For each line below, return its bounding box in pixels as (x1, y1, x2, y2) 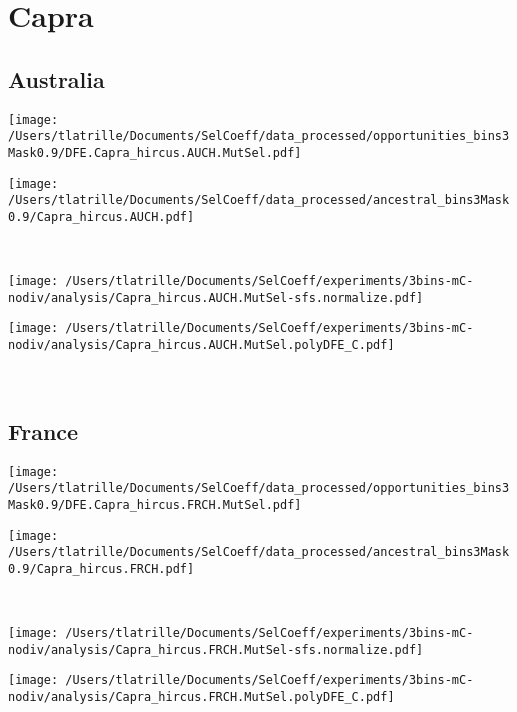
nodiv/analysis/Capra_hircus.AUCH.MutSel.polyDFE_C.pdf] (8, 338, 395, 353)
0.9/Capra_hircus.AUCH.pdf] (8, 209, 195, 224)
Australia (8, 63, 105, 94)
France (8, 415, 79, 446)
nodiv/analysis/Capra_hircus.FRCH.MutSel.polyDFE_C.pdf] (8, 690, 395, 705)
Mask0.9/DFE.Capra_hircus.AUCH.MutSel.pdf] (8, 145, 302, 160)
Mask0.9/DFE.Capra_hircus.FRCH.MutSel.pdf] (8, 497, 302, 512)
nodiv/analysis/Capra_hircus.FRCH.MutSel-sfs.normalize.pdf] (8, 642, 424, 657)
